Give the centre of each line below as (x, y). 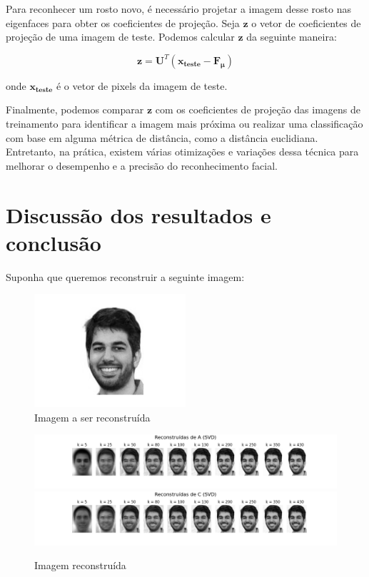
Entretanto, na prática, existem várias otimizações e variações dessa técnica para (182, 152)
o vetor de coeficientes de (306, 22)
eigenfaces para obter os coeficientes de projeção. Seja (123, 22)
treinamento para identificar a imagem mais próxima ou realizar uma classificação (184, 123)
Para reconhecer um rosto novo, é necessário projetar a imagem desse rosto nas (178, 9)
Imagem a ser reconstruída (92, 417)
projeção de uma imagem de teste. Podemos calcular (120, 37)
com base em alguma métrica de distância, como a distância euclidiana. (162, 137)
